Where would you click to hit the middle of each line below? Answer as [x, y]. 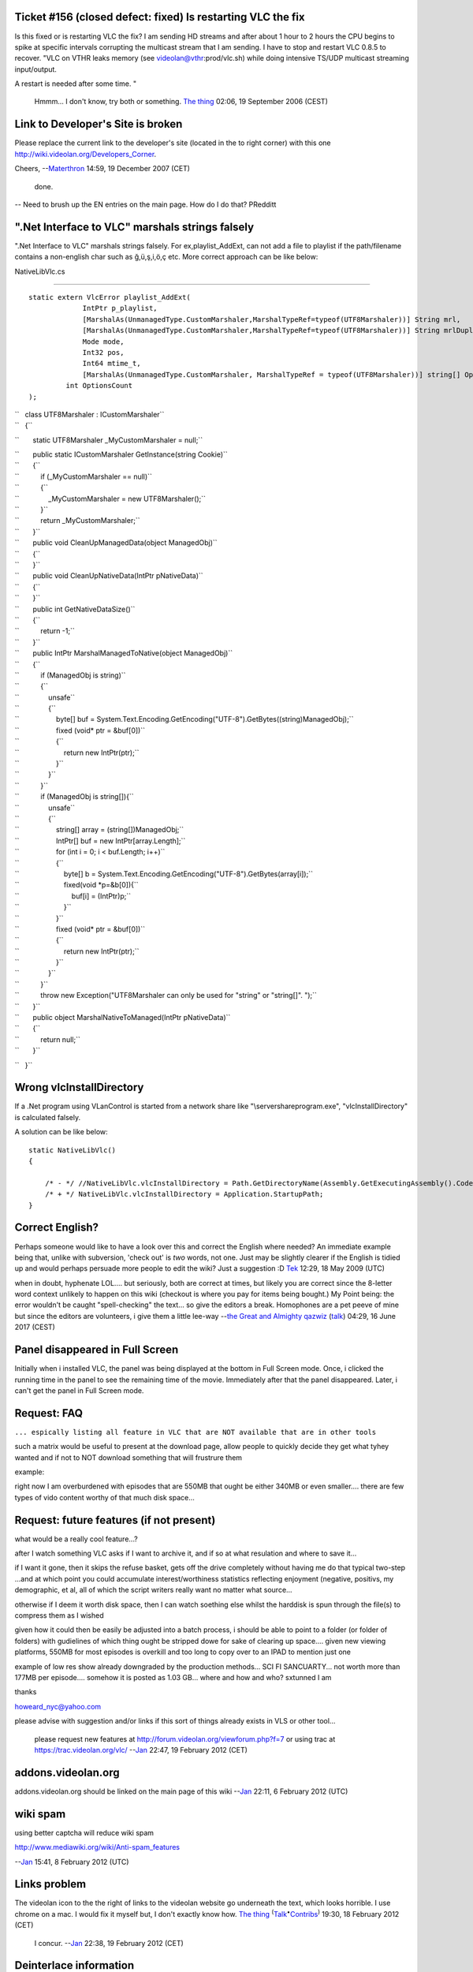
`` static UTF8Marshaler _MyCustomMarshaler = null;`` [109, 440]
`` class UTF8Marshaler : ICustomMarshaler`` [89, 414]
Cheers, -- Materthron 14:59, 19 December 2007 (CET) [102, 169]
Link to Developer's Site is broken [99, 124]
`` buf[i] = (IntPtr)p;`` [73, 896]
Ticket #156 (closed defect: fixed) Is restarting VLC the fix [160, 17]
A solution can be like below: [61, 1132]
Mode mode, [103, 342]
